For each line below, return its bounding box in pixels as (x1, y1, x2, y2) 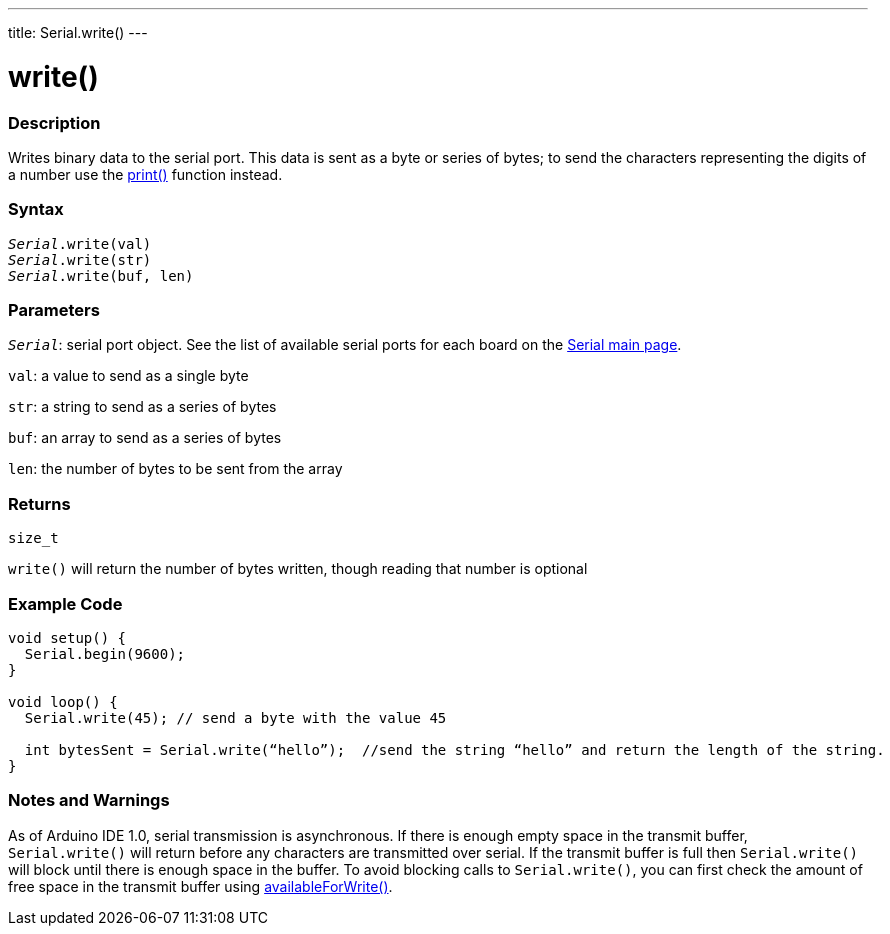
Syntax (8, 199, 64, 220)
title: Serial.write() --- (8, 24, 148, 41)
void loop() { (8, 693, 118, 710)
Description (8, 112, 101, 133)
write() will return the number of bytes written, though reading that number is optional (8, 560, 588, 578)
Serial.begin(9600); (24, 645, 186, 662)
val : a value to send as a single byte (8, 367, 249, 385)
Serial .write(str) (8, 251, 152, 268)
